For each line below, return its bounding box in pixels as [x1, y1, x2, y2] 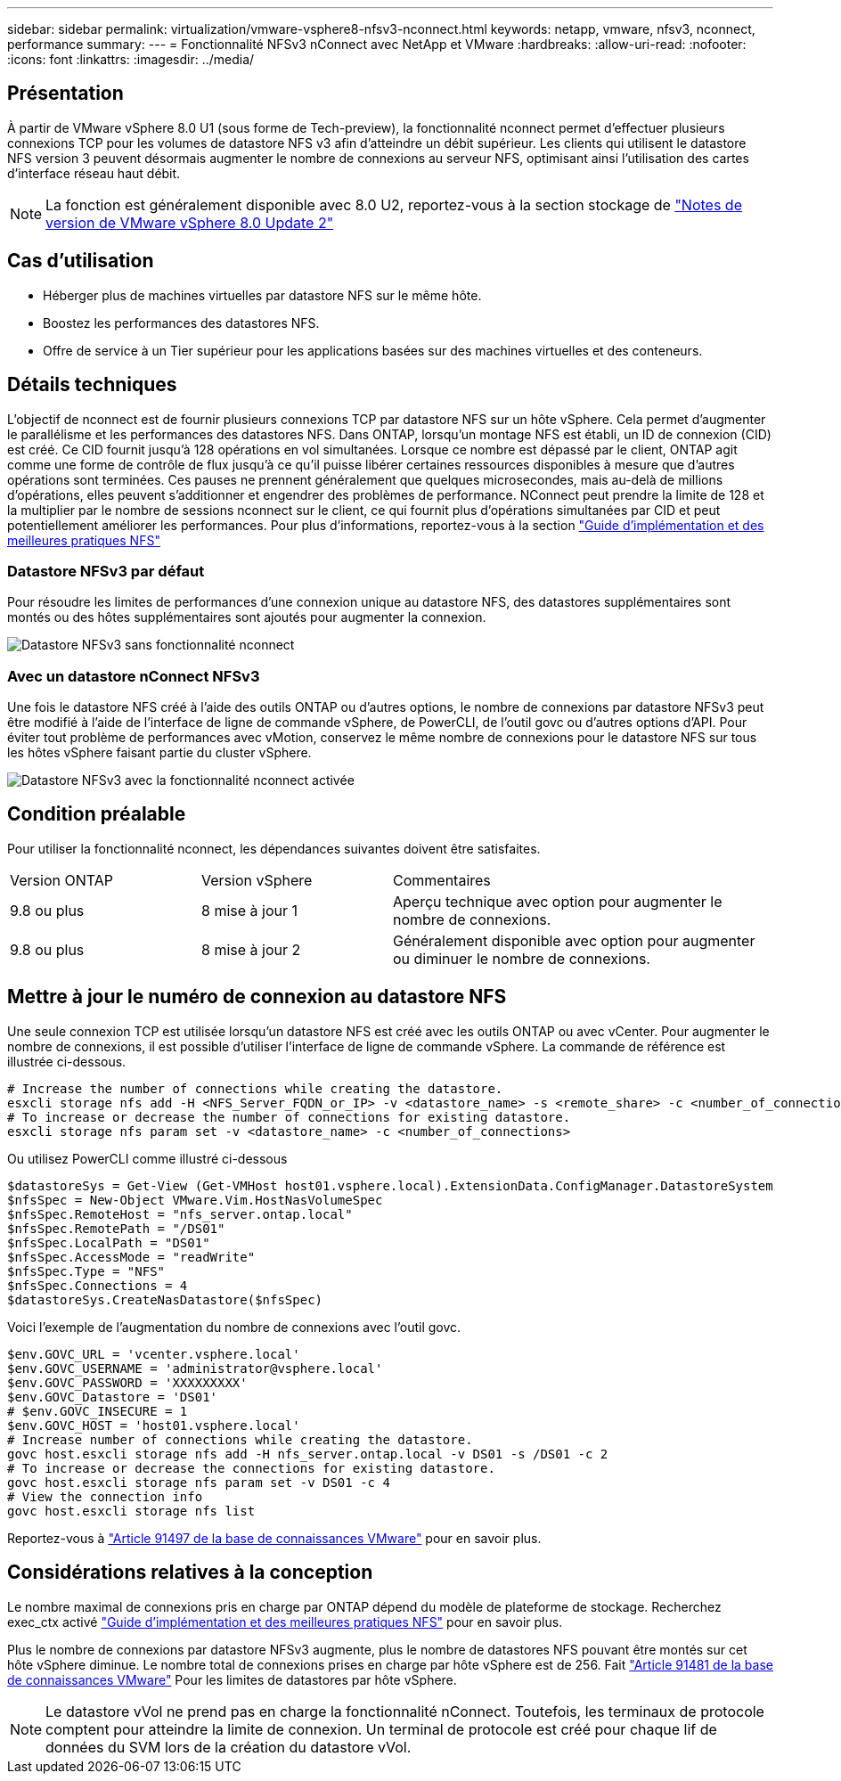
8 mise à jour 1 [201, 901, 298, 919]
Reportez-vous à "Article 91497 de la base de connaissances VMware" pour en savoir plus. [7, 1530, 542, 1546]
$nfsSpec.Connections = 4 [7, 1278, 188, 1293]
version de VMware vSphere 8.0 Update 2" [45, 213, 334, 232]
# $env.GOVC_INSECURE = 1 [7, 1403, 188, 1418]
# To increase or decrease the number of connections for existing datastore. [7, 1109, 571, 1124]
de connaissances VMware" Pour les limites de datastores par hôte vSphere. [7, 1671, 457, 1687]
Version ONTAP [10, 870, 113, 889]
